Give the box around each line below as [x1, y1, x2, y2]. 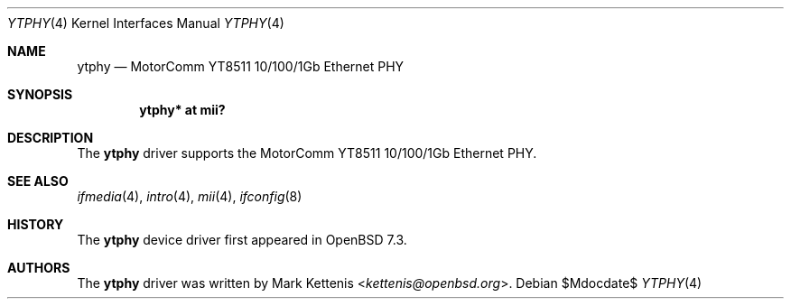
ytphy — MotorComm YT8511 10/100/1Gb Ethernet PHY [77, 59, 405, 74]
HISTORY [7, 217, 64, 232]
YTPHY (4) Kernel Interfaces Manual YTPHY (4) [7, 15, 284, 31]
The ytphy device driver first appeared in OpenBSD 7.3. [77, 232, 407, 247]
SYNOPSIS [7, 87, 73, 102]
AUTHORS [7, 260, 70, 275]
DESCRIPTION [7, 130, 94, 145]
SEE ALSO [7, 173, 69, 189]
